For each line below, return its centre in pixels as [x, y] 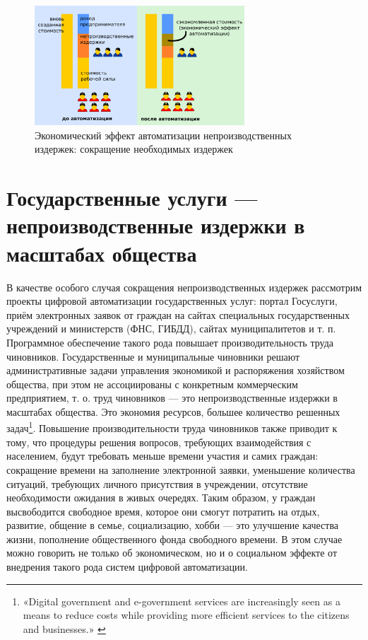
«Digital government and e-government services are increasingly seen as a [182, 601]
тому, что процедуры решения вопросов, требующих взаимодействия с [159, 442]
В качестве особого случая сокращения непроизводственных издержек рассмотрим [184, 287]
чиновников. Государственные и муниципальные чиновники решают [153, 356]
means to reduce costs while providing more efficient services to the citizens [186, 615]
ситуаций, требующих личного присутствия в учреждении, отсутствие [157, 483]
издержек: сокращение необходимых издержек [134, 149]
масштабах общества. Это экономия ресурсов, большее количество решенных [173, 411]
